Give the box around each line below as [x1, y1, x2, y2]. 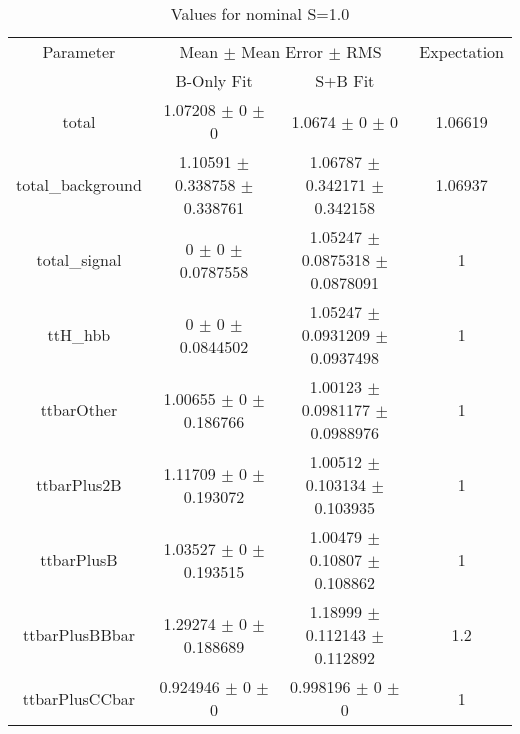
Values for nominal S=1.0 [170, 2, 350, 25]
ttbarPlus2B [36, 473, 122, 496]
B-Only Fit [175, 69, 253, 92]
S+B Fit [315, 69, 375, 92]
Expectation [419, 40, 504, 63]
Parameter [42, 40, 116, 63]
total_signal [36, 248, 122, 271]
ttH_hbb [47, 323, 111, 346]
